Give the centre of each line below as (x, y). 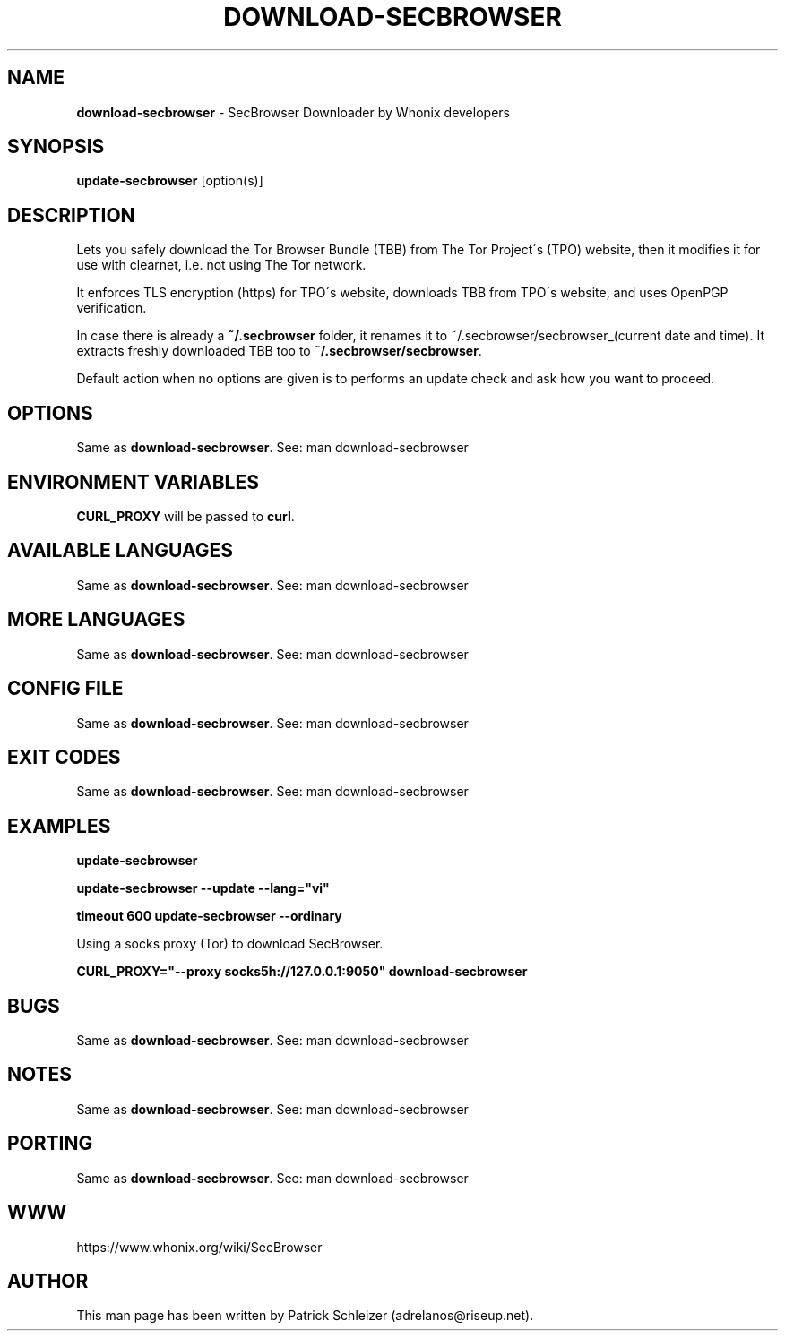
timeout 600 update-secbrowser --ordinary (209, 916)
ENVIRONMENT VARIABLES (133, 482)
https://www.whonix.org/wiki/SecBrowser (199, 1247)
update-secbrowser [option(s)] (170, 181)
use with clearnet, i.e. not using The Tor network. (221, 265)
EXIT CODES (64, 757)
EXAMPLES (59, 826)
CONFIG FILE (65, 689)
